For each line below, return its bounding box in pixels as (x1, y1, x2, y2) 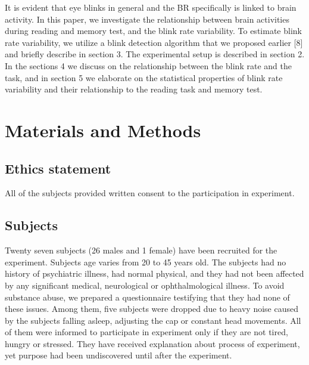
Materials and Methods (5, 117, 201, 142)
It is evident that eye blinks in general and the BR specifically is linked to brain (5, 1, 296, 13)
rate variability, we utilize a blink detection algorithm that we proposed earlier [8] (5, 36, 303, 48)
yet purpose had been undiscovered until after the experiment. (5, 349, 232, 361)
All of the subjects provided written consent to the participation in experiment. (5, 187, 295, 199)
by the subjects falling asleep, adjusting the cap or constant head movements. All (5, 314, 301, 326)
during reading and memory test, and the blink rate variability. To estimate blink (5, 24, 302, 37)
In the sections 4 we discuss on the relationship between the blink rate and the (5, 59, 292, 72)
